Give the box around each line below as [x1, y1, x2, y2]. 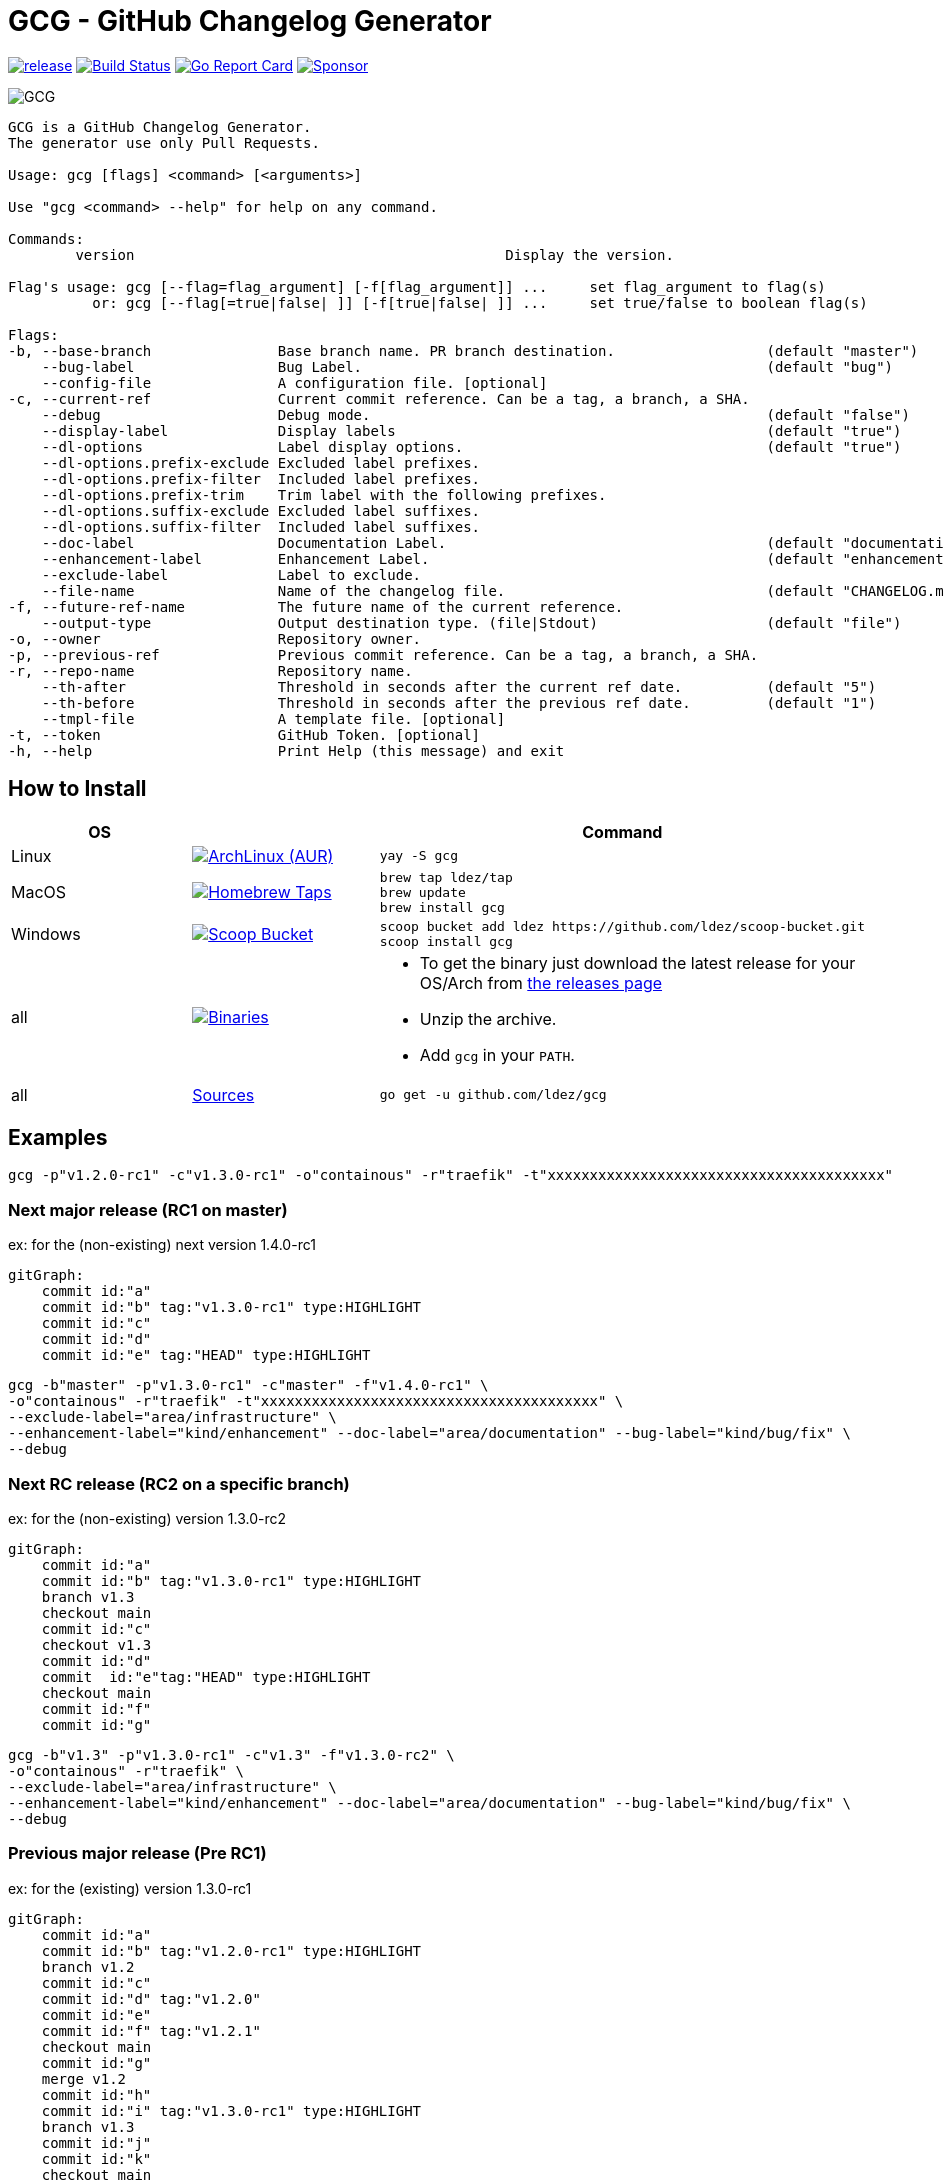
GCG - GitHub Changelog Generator [8, 4, 492, 38]
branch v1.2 [41, 1958, 135, 1975]
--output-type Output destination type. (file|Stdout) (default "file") [41, 614, 902, 631]
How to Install [8, 776, 147, 802]
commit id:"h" [41, 2086, 152, 2103]
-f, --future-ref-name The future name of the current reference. [8, 598, 624, 615]
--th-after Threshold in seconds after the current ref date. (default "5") [41, 678, 877, 695]
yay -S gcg [379, 848, 458, 864]
